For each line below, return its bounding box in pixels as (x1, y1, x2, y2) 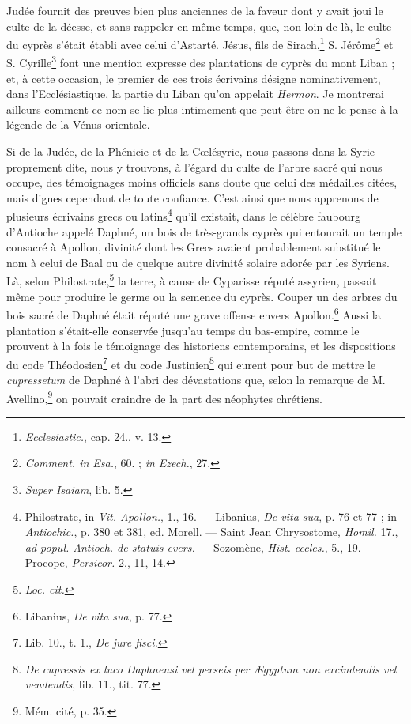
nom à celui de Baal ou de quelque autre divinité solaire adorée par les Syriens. (6, 254, 390, 270)
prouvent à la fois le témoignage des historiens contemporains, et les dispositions (6, 337, 396, 354)
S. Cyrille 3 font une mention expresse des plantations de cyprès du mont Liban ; (6, 52, 395, 71)
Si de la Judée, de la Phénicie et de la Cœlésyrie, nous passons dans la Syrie (6, 143, 375, 160)
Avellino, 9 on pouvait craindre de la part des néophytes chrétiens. (6, 387, 322, 406)
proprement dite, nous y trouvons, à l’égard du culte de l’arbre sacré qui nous (6, 158, 383, 175)
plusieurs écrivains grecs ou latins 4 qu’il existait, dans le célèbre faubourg (6, 206, 360, 224)
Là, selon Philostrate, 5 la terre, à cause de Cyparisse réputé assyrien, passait (6, 270, 377, 289)
